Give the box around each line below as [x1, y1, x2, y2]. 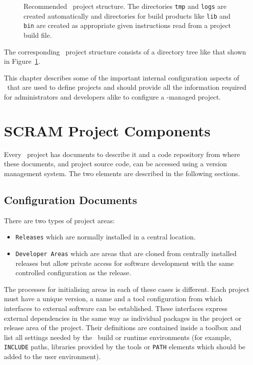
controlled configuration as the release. [15, 267, 131, 278]
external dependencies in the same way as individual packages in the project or [4, 313, 242, 323]
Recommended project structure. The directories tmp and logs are [24, 1, 227, 11]
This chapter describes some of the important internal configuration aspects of [4, 72, 239, 82]
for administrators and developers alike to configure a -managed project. [4, 91, 221, 102]
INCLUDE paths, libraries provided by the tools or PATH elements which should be [4, 341, 246, 352]
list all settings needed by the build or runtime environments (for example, [4, 332, 232, 342]
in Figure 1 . [4, 56, 40, 66]
